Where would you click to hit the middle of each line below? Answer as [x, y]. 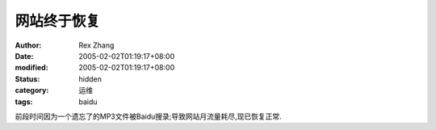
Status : [27, 79]
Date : [24, 56]
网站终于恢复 [58, 21]
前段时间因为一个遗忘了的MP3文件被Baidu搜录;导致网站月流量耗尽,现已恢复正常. [148, 116]
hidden [90, 79]
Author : [28, 45]
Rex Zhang [96, 45]
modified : [31, 68]
